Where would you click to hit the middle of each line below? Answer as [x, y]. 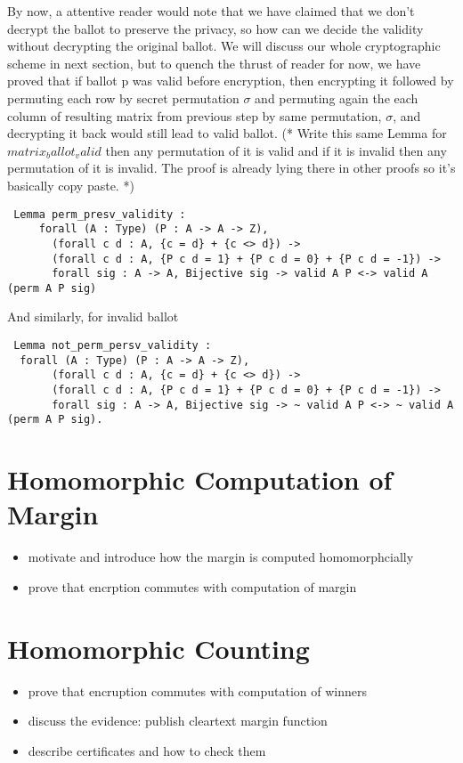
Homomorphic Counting [158, 648]
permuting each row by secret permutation [123, 97]
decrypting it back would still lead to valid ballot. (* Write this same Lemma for [227, 133]
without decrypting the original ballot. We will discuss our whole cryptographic [224, 46]
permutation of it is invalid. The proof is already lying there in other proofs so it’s [231, 168]
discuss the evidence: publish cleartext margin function [178, 721]
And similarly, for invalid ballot [93, 317]
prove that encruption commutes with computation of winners [198, 690]
